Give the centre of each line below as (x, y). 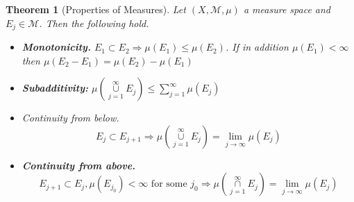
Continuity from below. (70, 118)
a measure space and (287, 9)
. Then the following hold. (94, 23)
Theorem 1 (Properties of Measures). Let (96, 9)
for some (169, 184)
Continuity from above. (79, 165)
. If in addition (257, 47)
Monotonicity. (56, 47)
